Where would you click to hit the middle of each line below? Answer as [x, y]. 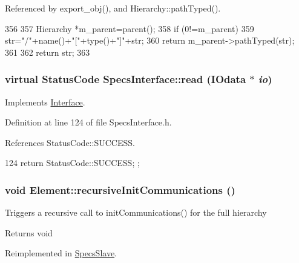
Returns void [29, 232]
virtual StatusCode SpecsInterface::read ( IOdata [126, 79]
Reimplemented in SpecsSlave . [61, 253]
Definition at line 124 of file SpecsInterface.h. [88, 122]
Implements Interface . [45, 102]
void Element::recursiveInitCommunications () [120, 189]
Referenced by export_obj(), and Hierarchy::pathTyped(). [113, 8]
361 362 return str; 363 [48, 52]
